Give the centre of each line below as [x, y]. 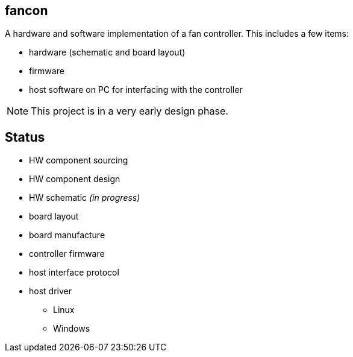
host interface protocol [74, 273]
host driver [50, 291]
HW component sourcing [79, 160]
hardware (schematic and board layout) [107, 52]
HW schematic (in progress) [85, 198]
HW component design [75, 179]
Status [25, 137]
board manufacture [67, 235]
